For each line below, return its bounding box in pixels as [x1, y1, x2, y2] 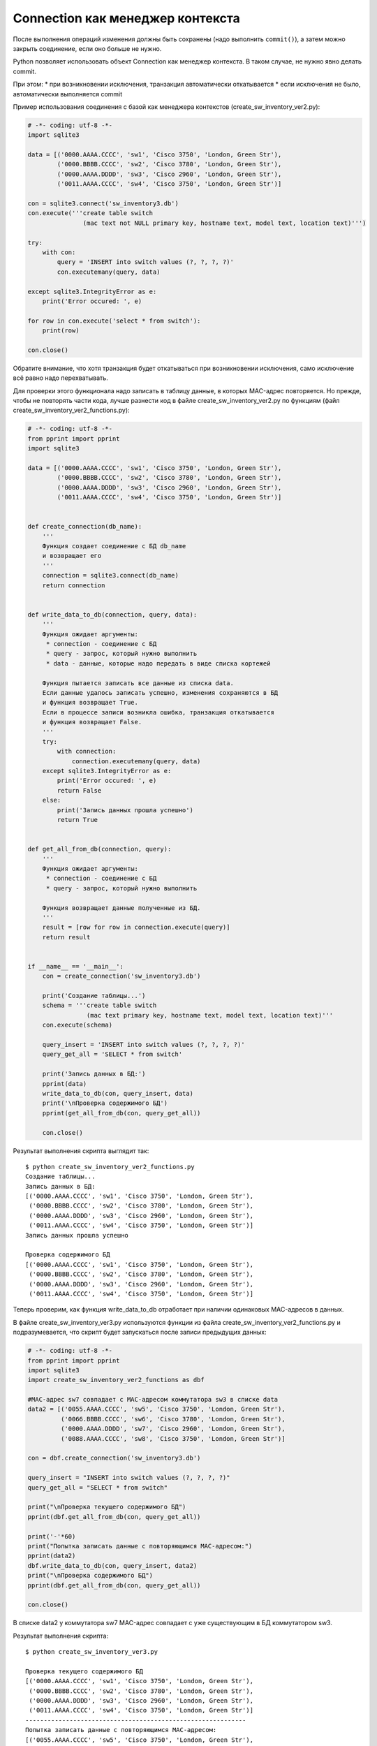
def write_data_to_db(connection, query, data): [27, 610, 198, 618]
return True [57, 816, 98, 824]
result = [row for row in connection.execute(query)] [42, 923, 230, 932]
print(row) [42, 327, 80, 335]
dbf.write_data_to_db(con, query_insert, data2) [27, 1562, 198, 1569]
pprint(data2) [27, 1552, 76, 1560]
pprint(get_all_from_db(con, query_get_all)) [42, 1109, 201, 1117]
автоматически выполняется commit [13, 89, 123, 98]
